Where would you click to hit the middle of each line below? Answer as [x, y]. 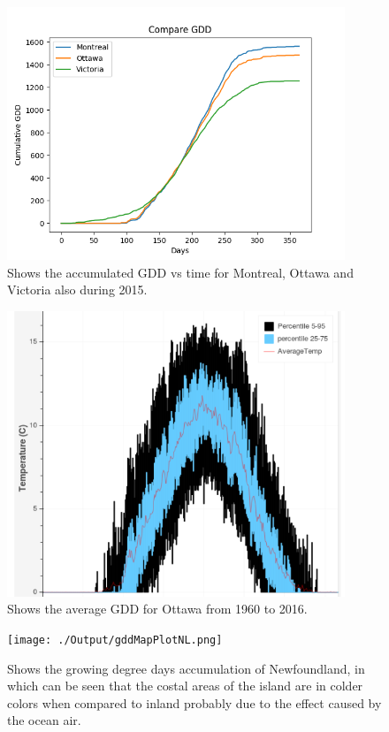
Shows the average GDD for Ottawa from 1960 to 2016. [157, 609]
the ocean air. [44, 720]
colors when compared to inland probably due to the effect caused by [194, 702]
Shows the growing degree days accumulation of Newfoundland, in [186, 668]
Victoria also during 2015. [77, 290]
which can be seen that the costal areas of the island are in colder [185, 686]
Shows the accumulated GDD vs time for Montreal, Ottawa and [180, 272]
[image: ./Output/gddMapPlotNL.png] [115, 640]
